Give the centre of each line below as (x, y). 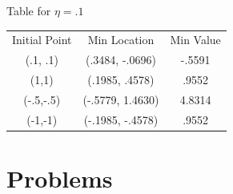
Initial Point (42, 40)
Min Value (195, 40)
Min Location (121, 40)
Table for (29, 10)
